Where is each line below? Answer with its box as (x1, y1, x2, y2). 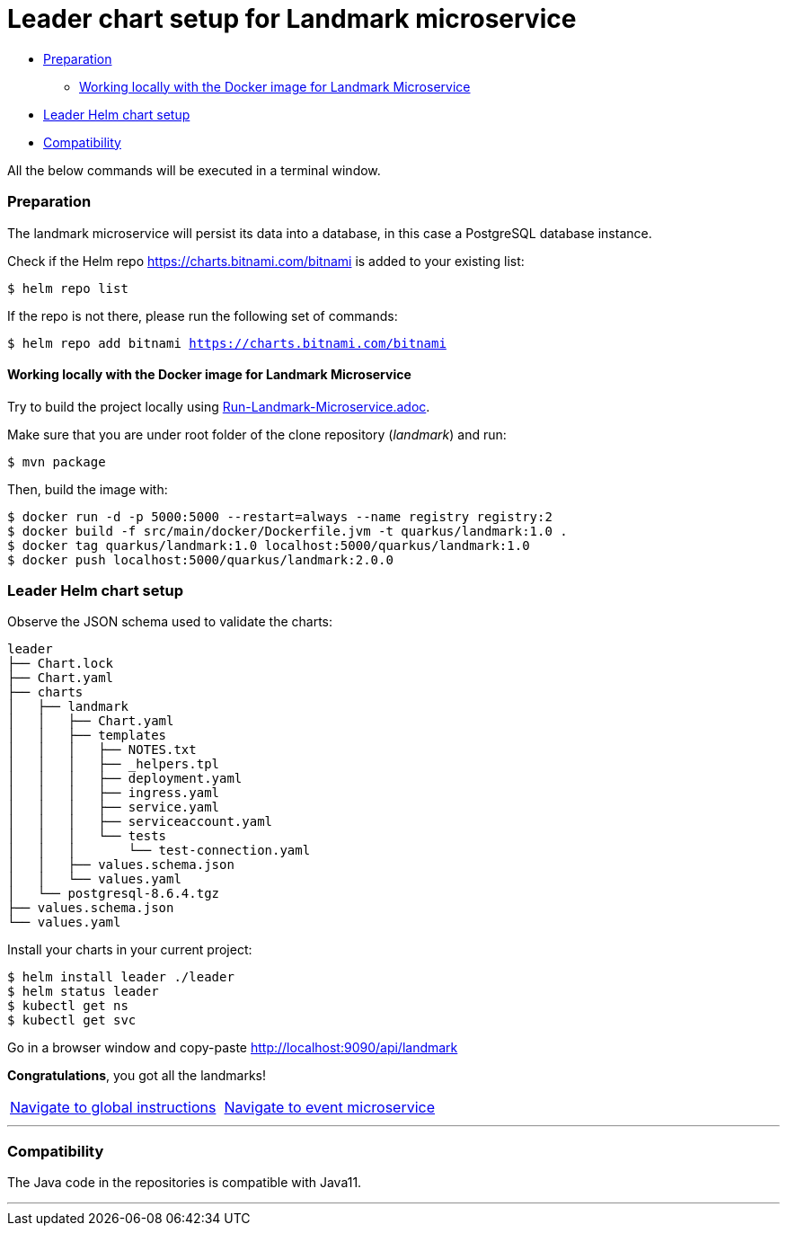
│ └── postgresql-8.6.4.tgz (7, 886, 220, 901)
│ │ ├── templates (7, 728, 167, 743)
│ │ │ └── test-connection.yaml (7, 843, 311, 858)
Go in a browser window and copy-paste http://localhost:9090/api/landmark (7, 1040, 458, 1056)
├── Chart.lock (7, 656, 114, 671)
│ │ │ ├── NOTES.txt (7, 742, 197, 758)
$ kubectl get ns (7, 998, 128, 1014)
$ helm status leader (7, 984, 159, 999)
